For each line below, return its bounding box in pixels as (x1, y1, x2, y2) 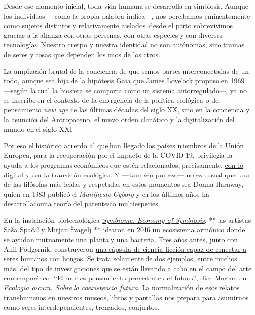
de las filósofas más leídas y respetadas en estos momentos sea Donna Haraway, (4, 179, 244, 189)
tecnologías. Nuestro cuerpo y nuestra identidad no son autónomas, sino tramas (4, 39, 245, 50)
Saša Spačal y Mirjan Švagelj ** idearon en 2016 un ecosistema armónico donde (4, 224, 245, 235)
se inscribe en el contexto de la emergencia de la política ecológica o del (4, 95, 220, 105)
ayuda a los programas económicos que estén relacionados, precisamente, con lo (4, 159, 244, 170)
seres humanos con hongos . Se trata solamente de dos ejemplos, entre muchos (4, 253, 237, 264)
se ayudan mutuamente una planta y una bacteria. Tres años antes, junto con (4, 234, 238, 245)
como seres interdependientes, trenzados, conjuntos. (4, 302, 160, 312)
